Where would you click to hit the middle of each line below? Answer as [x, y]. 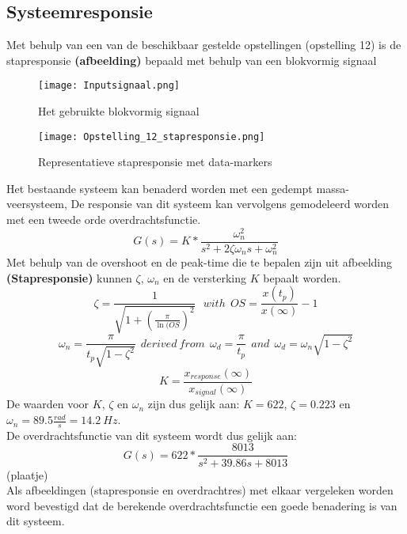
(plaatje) [27, 474]
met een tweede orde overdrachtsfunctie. [104, 220]
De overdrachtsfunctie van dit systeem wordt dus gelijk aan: [152, 435]
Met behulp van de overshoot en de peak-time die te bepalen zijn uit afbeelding [200, 262]
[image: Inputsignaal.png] [109, 86]
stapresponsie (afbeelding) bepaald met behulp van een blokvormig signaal [192, 60]
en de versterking [205, 277]
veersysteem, [37, 204]
